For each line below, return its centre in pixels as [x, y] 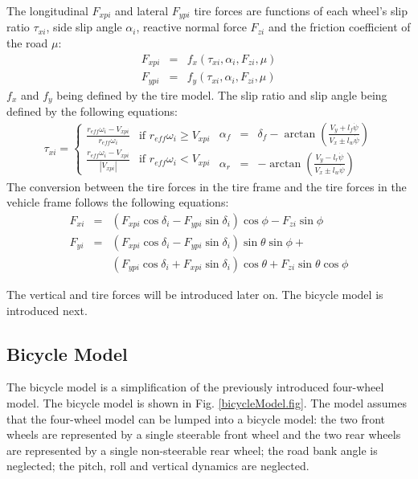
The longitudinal [47, 10]
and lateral [141, 10]
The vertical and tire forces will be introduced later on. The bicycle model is [195, 294]
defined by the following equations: [92, 111]
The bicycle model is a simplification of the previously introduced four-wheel [195, 387]
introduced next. [47, 310]
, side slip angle [84, 27]
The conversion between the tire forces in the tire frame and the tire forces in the [207, 186]
